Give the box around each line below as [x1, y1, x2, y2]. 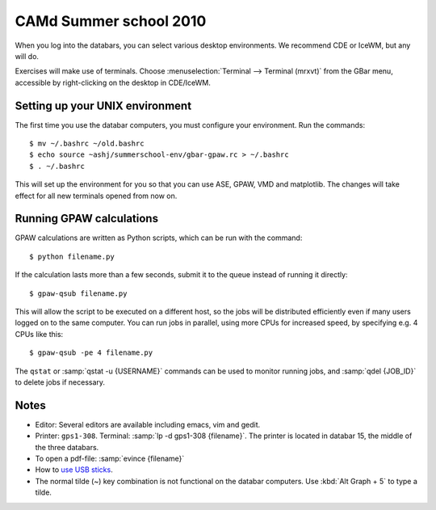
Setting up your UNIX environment [15, 99, 192, 112]
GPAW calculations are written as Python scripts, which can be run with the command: [15, 233, 303, 242]
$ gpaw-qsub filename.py [29, 289, 128, 298]
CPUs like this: [15, 329, 64, 339]
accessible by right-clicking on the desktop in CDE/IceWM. [15, 78, 212, 87]
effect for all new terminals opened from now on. [15, 191, 178, 200]
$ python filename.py [29, 251, 115, 261]
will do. [15, 51, 40, 61]
